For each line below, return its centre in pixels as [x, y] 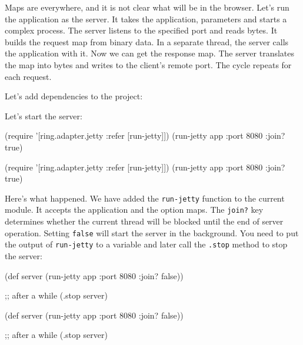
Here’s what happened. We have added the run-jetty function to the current [145, 198]
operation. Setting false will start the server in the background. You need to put [152, 232]
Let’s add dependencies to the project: [74, 96]
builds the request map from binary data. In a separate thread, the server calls [147, 41]
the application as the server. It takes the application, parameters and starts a [146, 19]
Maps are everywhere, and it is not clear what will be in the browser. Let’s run [147, 7]
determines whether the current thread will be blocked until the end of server [144, 221]
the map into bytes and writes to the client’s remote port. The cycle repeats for [148, 64]
